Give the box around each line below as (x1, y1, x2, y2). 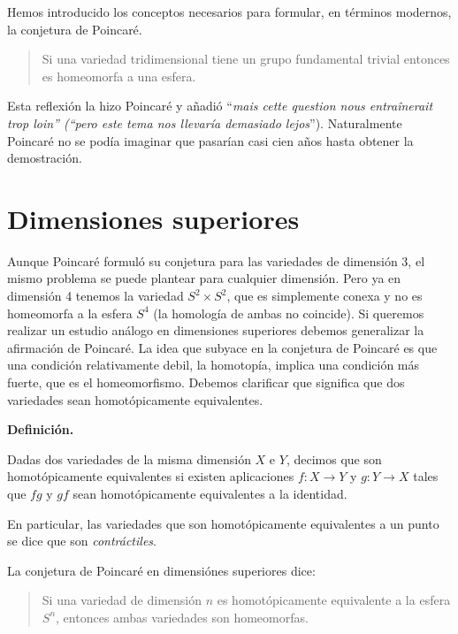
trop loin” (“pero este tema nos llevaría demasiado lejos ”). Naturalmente (7, 113, 402, 132)
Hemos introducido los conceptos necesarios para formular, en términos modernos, (7, 3, 452, 20)
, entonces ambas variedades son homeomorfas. (56, 607, 309, 626)
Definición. (7, 420, 74, 439)
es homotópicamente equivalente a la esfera (217, 591, 451, 609)
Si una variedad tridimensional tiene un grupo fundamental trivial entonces (42, 50, 450, 68)
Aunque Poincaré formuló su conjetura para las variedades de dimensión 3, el (7, 251, 425, 270)
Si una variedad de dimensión (42, 591, 202, 609)
